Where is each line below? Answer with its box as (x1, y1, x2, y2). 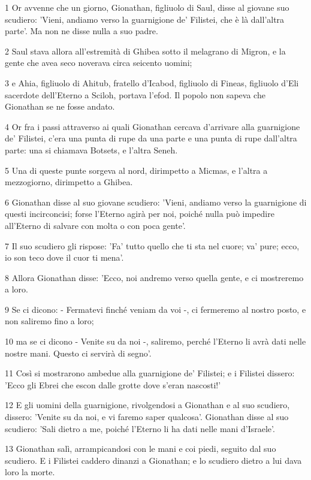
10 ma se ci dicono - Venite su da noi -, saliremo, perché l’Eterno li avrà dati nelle (5, 335, 306, 348)
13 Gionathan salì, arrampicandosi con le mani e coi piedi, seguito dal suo (5, 442, 276, 455)
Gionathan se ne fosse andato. (5, 100, 115, 113)
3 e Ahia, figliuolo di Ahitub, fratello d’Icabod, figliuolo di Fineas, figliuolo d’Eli (5, 76, 299, 89)
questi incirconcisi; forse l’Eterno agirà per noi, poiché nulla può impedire (5, 207, 274, 220)
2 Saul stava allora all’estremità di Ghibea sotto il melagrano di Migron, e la (5, 44, 286, 57)
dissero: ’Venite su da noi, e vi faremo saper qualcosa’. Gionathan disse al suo (5, 410, 289, 423)
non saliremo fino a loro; (5, 315, 94, 327)
